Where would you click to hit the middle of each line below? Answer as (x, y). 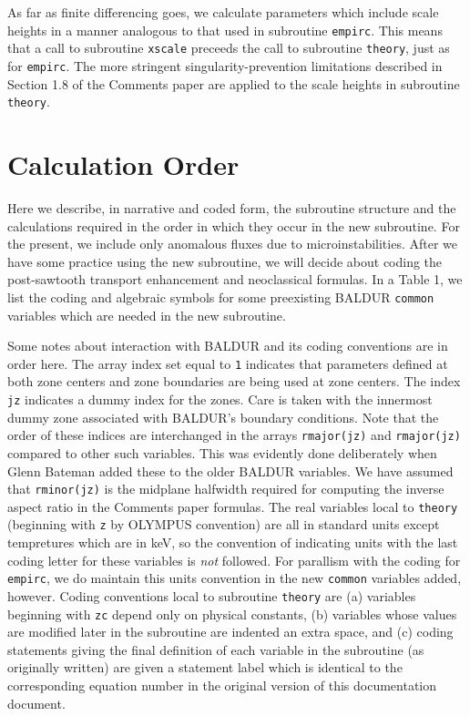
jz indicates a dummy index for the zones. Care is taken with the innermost (220, 399)
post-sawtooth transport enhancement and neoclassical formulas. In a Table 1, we (235, 279)
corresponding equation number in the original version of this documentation (222, 685)
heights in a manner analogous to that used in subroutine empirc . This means (225, 30)
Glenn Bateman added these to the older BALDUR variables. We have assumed (230, 471)
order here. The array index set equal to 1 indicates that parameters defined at (228, 363)
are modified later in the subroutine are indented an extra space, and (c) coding (230, 632)
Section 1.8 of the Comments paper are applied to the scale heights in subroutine (234, 83)
